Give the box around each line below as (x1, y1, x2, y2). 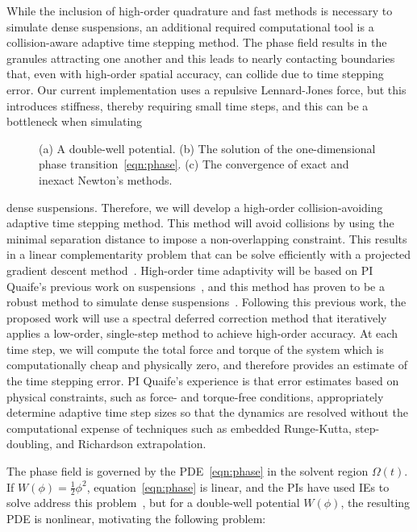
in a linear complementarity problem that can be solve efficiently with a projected (6, 246, 411, 263)
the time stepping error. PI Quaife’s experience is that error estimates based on (6, 372, 399, 389)
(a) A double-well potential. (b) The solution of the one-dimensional (39, 139, 376, 156)
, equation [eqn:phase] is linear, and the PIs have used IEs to (86, 478, 390, 495)
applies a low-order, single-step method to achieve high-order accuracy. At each (6, 325, 398, 342)
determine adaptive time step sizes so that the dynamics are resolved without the (6, 404, 408, 421)
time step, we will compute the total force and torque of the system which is (6, 340, 384, 357)
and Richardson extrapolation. (56, 435, 206, 452)
